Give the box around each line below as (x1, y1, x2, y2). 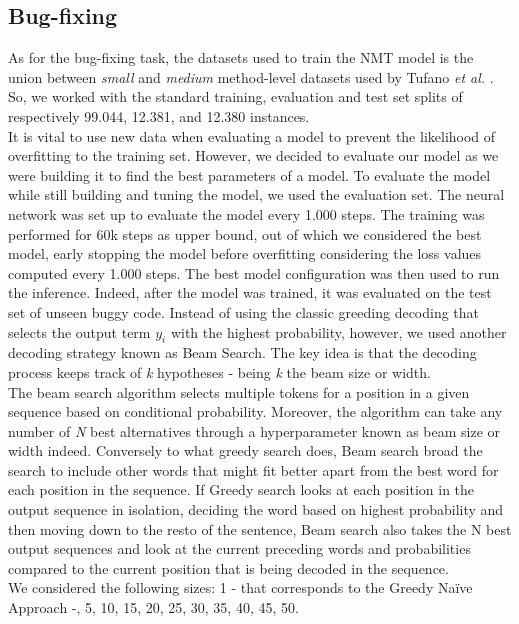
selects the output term (8, 321, 151, 342)
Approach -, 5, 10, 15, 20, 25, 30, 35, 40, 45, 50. (8, 597, 299, 618)
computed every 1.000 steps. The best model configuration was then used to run (8, 262, 500, 283)
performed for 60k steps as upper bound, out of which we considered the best (8, 223, 482, 244)
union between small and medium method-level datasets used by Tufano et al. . (8, 66, 494, 87)
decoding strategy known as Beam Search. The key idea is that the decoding (8, 342, 477, 363)
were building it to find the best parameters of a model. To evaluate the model (8, 164, 491, 185)
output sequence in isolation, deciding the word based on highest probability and (8, 499, 504, 520)
